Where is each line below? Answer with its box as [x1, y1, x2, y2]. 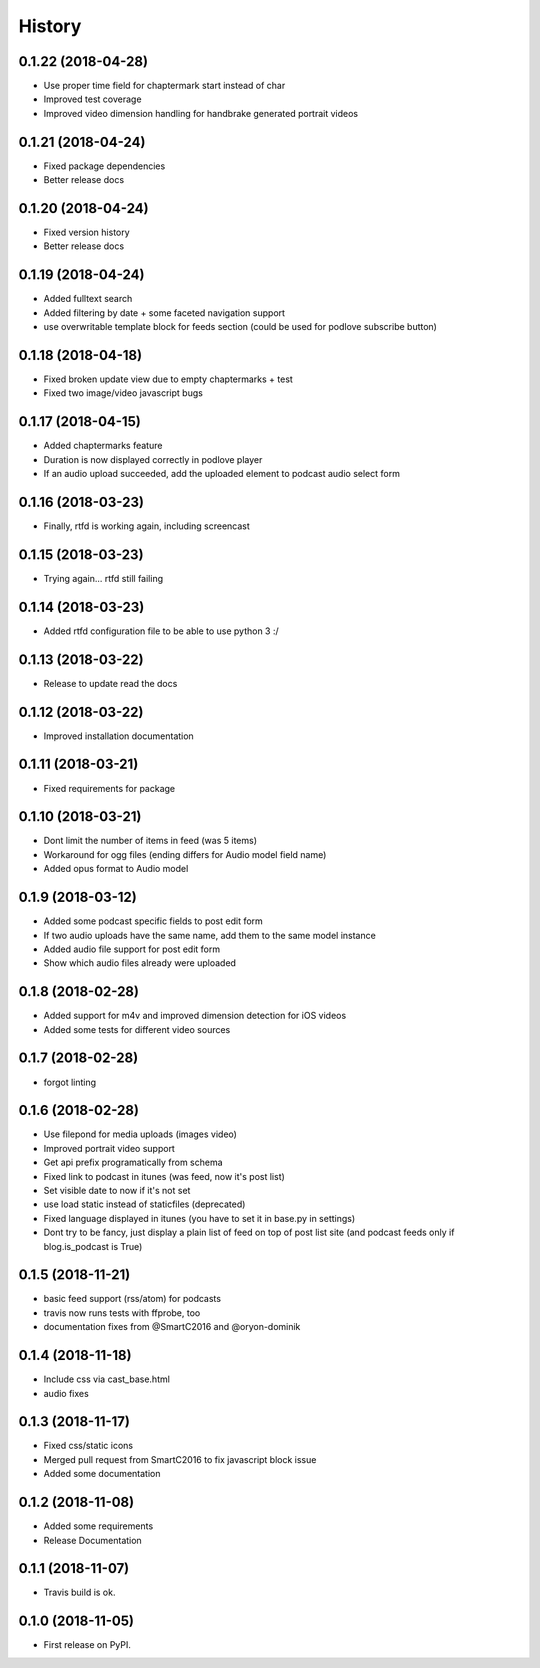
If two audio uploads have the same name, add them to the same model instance [43, 929, 377, 941]
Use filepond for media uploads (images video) [43, 1128, 237, 1140]
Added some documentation [43, 1468, 161, 1480]
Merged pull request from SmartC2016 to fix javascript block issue [43, 1453, 317, 1465]
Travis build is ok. [43, 1586, 116, 1599]
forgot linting [43, 1076, 97, 1088]
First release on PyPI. [43, 1639, 132, 1651]
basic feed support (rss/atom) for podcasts [43, 1293, 222, 1305]
